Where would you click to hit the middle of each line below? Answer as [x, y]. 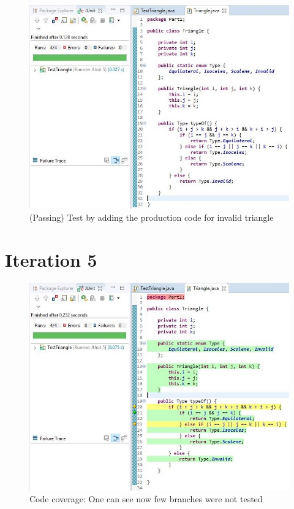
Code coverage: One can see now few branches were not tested [146, 499]
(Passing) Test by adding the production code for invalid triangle [152, 217]
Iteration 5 [51, 259]
